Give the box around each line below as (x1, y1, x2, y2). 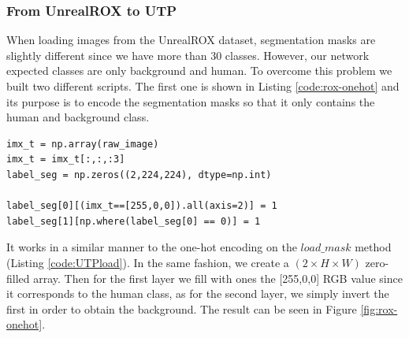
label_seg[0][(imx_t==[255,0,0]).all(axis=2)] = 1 (6, 200, 277, 212)
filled (6, 269, 30, 286)
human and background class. (6, 109, 150, 125)
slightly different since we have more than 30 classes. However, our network (6, 46, 370, 63)
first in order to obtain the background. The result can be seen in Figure (6, 300, 357, 317)
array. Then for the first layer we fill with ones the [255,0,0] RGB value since (33, 269, 403, 286)
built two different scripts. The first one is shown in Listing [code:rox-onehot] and (6, 78, 400, 94)
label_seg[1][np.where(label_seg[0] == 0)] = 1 (6, 215, 261, 227)
